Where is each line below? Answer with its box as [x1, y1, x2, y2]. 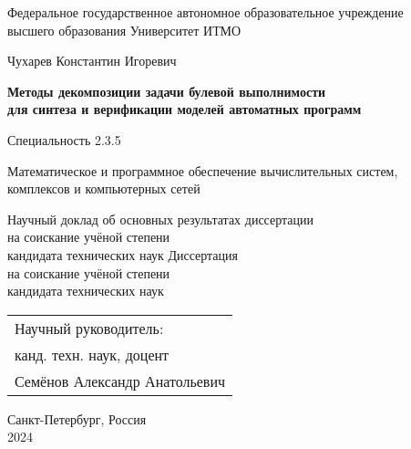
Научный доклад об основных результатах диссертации [7, 209, 313, 228]
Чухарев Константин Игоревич [7, 51, 177, 70]
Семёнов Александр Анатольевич [15, 370, 226, 392]
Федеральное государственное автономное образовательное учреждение [7, 3, 404, 21]
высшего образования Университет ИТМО [7, 20, 241, 39]
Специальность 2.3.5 [7, 130, 121, 149]
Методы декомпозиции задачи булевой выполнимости [7, 81, 326, 100]
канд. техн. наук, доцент [15, 343, 170, 365]
